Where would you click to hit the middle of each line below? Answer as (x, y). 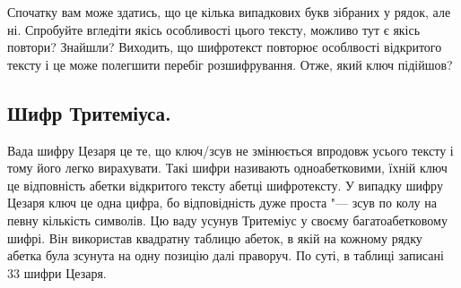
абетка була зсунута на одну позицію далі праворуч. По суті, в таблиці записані (226, 255)
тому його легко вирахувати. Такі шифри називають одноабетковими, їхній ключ (227, 168)
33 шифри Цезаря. (57, 272)
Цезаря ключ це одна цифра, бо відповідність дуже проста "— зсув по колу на (222, 203)
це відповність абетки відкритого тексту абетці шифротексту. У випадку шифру (225, 185)
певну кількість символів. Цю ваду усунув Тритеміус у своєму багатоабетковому (227, 220)
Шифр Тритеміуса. (89, 112)
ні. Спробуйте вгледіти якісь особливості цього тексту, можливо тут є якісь (214, 29)
